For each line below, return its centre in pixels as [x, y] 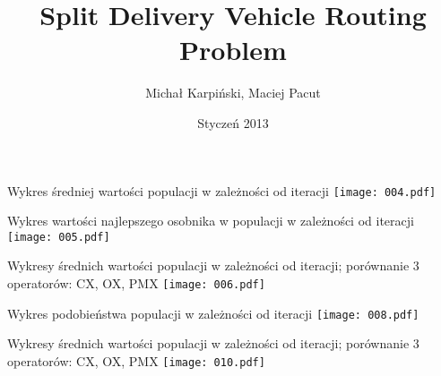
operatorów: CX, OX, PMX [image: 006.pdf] [136, 283]
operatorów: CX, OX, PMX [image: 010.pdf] [136, 360]
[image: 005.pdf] [59, 237]
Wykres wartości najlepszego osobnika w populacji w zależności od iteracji [211, 221]
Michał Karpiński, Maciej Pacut [233, 93]
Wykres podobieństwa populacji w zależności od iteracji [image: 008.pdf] [213, 313]
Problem [233, 50]
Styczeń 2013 [233, 122]
